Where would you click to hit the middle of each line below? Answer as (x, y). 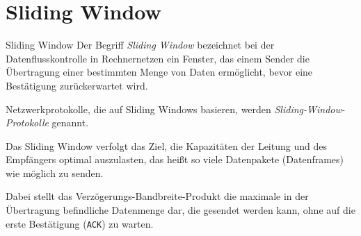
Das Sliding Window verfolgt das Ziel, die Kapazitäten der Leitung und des (166, 145)
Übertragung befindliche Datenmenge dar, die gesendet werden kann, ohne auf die (180, 210)
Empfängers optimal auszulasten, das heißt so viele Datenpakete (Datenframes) (175, 159)
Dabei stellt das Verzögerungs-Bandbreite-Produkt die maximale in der (157, 196)
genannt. (70, 123)
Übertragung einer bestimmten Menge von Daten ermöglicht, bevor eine (159, 72)
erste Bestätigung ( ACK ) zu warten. (80, 223)
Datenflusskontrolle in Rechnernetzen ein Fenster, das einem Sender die (158, 58)
